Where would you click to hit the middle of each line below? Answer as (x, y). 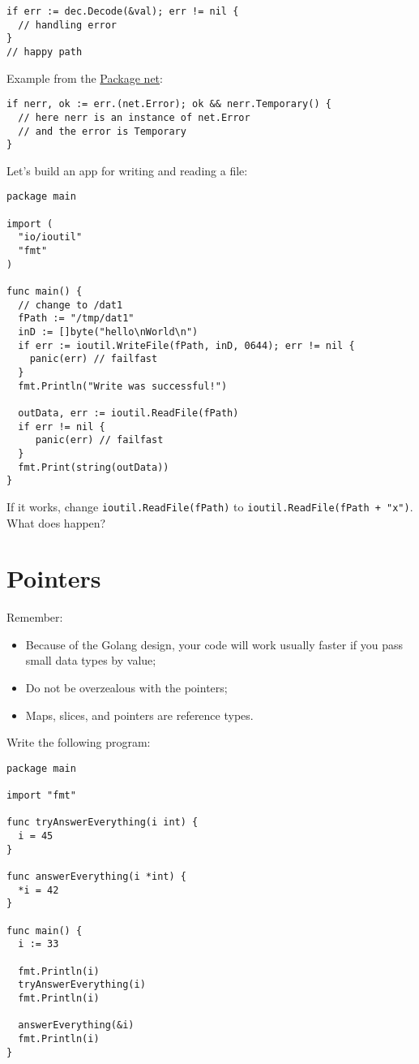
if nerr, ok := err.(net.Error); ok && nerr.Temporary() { (169, 104)
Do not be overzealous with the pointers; (126, 688)
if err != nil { (62, 426)
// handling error (68, 25)
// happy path (45, 52)
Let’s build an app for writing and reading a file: (127, 170)
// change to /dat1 (71, 305)
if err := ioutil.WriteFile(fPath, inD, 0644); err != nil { (186, 345)
